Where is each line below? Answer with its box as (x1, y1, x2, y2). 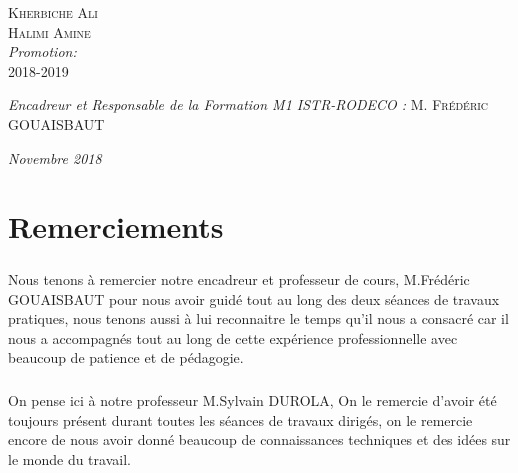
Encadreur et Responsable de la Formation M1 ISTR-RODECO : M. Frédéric (8, 94, 489, 115)
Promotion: (8, 41, 77, 62)
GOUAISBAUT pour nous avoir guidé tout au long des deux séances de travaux (8, 288, 500, 309)
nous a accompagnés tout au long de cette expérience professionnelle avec (8, 327, 458, 348)
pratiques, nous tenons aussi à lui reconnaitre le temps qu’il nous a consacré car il (8, 308, 509, 329)
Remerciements (8, 206, 224, 247)
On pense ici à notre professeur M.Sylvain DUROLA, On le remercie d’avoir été (8, 390, 497, 411)
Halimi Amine (8, 21, 91, 42)
